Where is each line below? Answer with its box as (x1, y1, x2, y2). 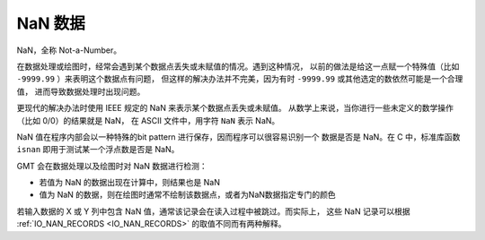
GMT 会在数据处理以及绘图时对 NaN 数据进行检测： (16, 160, 207, 171)
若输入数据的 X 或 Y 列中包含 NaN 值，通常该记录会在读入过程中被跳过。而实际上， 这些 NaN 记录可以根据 (16, 206, 410, 217)
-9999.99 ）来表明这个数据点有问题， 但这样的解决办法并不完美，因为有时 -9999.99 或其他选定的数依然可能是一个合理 (16, 73, 463, 84)
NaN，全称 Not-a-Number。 (16, 45, 121, 56)
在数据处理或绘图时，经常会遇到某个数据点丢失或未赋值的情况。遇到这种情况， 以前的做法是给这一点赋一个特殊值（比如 (16, 61, 460, 72)
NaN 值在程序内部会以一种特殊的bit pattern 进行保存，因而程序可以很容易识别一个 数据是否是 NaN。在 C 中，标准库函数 (16, 131, 461, 142)
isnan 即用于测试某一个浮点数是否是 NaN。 (16, 144, 180, 155)
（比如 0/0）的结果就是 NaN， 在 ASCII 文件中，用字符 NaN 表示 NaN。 (16, 115, 280, 125)
